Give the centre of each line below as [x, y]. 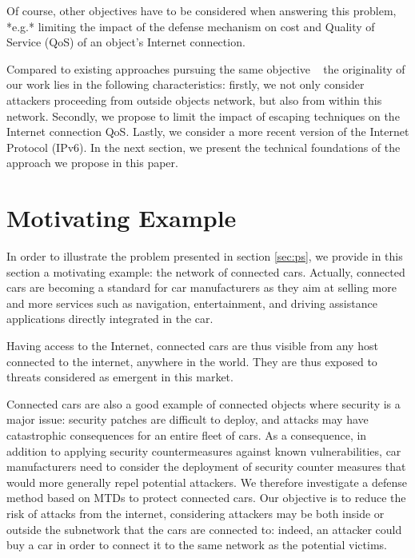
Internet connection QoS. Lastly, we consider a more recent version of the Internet [208, 132]
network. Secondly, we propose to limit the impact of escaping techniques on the [203, 116]
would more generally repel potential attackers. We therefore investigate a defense [207, 482]
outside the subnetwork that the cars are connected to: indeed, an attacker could [204, 529]
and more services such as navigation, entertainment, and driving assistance [192, 303]
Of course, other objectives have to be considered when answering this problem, [202, 10]
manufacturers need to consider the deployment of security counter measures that [206, 466]
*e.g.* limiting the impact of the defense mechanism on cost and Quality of [191, 26]
